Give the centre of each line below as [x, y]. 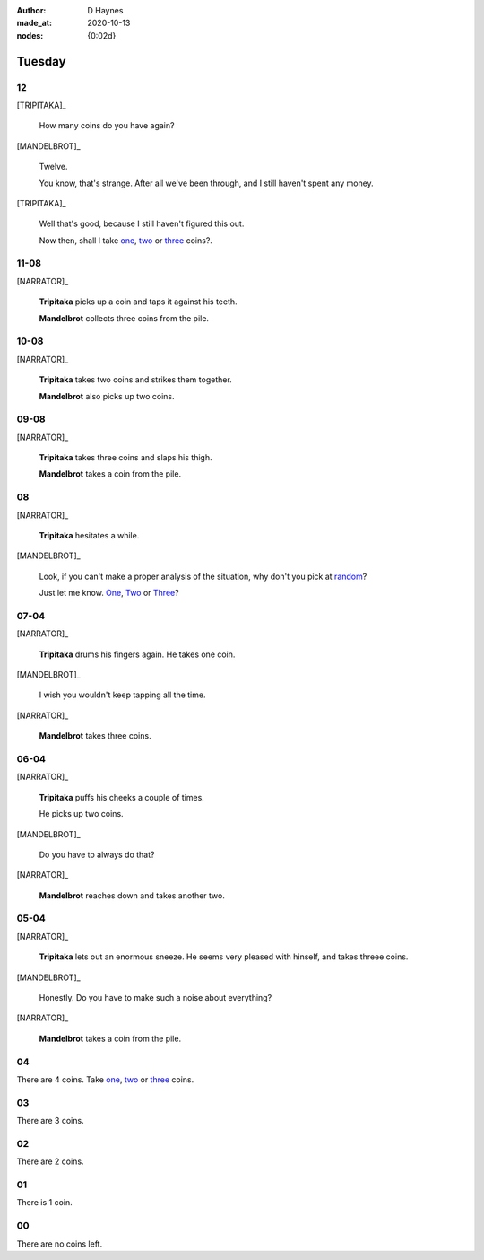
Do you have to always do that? [97, 854]
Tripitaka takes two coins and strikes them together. [135, 380]
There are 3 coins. [50, 1121]
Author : [31, 10]
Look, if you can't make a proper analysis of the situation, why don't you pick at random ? [203, 576]
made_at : [35, 23]
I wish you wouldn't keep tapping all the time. [122, 695]
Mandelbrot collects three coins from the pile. [124, 318]
